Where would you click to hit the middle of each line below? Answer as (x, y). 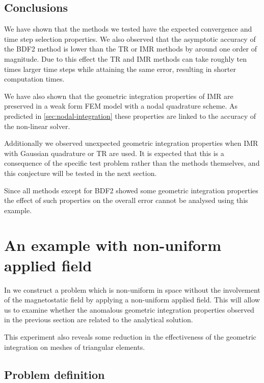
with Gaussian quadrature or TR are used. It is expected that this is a (114, 153)
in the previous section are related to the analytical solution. (99, 320)
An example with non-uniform (113, 245)
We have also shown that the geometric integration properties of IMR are (119, 96)
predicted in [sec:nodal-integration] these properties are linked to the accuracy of (130, 116)
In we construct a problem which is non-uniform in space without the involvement (132, 289)
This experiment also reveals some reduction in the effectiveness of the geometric (130, 336)
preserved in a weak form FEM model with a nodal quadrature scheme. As (121, 106)
